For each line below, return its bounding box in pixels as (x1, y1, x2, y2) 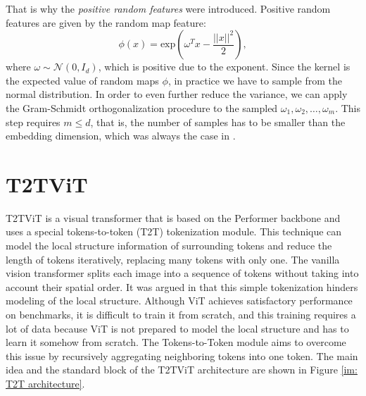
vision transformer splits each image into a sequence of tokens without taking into (6, 266, 359, 280)
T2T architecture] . (6, 376, 85, 390)
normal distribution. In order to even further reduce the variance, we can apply (6, 87, 348, 101)
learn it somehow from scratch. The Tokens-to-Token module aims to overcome (6, 335, 346, 349)
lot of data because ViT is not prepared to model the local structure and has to (6, 321, 349, 335)
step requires (6, 114, 61, 129)
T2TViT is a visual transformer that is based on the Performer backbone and (6, 210, 341, 225)
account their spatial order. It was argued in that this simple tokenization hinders (6, 279, 358, 294)
